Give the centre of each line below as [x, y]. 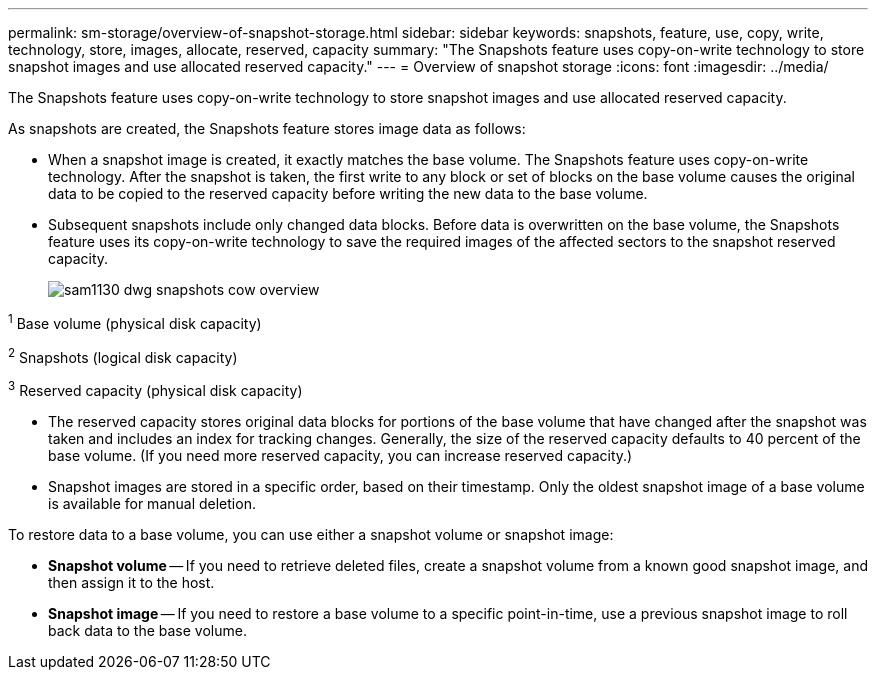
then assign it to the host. [131, 582]
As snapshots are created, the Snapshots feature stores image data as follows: [267, 128]
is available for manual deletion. [152, 503]
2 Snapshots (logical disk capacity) [123, 355]
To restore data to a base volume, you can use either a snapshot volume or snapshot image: [311, 534]
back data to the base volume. [147, 630]
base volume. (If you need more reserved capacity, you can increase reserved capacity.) [340, 455]
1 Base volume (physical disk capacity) [135, 322]
